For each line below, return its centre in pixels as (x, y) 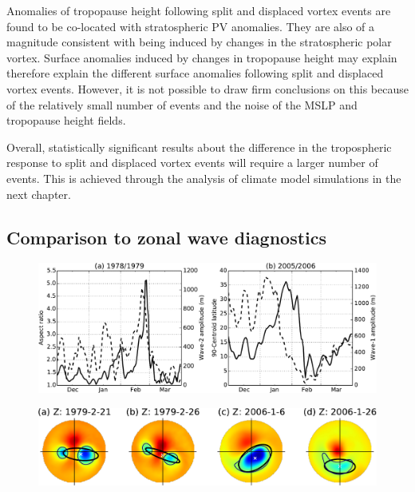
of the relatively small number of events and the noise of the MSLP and (182, 104)
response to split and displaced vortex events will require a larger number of (192, 163)
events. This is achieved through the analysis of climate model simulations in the (204, 178)
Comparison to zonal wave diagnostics (167, 237)
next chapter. (39, 194)
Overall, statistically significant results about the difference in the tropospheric (199, 147)
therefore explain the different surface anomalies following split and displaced (195, 73)
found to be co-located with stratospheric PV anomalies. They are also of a (191, 26)
